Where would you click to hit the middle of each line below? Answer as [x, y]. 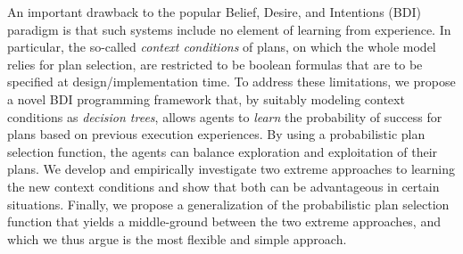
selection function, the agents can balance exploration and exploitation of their [223, 151]
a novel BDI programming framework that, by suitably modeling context [206, 98]
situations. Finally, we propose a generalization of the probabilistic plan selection [228, 204]
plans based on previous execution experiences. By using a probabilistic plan [216, 134]
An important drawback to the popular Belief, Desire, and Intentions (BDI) [214, 12]
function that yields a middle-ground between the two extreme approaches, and [224, 221]
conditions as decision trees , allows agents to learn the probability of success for [225, 116]
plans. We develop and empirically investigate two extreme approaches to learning [231, 169]
